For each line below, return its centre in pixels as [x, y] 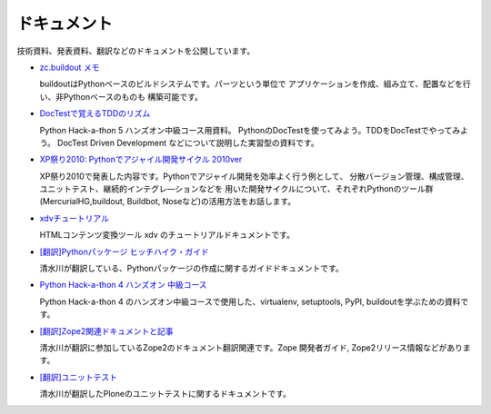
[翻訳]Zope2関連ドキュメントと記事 [106, 330]
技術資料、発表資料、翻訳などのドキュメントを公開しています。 [136, 51]
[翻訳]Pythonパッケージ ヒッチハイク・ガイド [124, 251]
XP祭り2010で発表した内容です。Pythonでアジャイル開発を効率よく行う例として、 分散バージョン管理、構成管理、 [254, 176]
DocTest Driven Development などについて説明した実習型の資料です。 [188, 143]
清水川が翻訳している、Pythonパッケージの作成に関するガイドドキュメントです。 [192, 269]
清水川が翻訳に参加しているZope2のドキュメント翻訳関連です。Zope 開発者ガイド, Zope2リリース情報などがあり [251, 347]
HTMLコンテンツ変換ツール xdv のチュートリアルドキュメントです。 [167, 235]
